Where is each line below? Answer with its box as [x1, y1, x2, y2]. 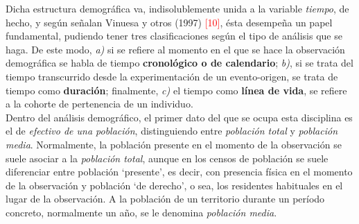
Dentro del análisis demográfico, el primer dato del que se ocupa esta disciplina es [6, 110, 353, 124]
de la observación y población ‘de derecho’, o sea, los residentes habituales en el [6, 178, 343, 192]
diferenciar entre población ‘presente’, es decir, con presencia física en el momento [6, 164, 353, 179]
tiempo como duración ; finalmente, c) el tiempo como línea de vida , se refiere [6, 83, 347, 97]
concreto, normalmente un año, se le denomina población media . [6, 205, 277, 219]
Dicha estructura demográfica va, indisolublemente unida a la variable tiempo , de [6, 1, 349, 15]
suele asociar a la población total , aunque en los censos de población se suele [6, 150, 329, 165]
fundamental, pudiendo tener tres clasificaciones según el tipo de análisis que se [6, 28, 342, 43]
